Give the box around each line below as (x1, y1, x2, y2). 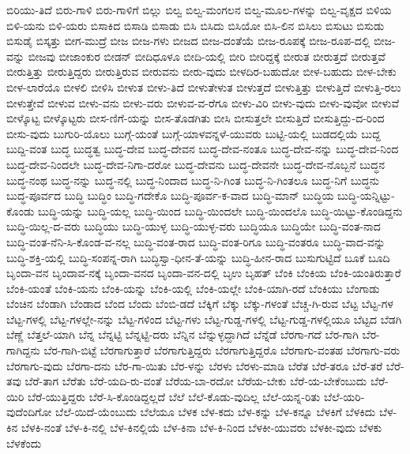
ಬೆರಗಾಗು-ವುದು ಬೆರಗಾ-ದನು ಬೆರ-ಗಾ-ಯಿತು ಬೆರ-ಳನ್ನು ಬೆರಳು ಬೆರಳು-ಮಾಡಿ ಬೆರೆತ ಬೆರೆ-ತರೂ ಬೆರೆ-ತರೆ (6, 357, 383, 373)
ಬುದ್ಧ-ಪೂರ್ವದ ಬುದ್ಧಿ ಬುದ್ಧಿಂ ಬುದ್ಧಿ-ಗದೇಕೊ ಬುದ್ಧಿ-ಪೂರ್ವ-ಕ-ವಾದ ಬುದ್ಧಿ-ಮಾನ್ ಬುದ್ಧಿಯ (6, 187, 334, 204)
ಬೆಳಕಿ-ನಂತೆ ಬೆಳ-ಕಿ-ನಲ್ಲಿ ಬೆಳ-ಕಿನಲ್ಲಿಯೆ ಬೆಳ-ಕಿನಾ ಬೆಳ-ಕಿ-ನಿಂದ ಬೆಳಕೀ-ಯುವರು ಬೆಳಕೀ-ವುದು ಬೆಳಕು (21, 419, 382, 436)
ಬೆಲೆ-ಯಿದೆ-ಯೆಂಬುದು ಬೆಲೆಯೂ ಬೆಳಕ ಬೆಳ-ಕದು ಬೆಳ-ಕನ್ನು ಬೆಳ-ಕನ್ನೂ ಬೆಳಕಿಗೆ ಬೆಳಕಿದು (55, 403, 376, 420)
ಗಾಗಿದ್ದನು (6, 342, 40, 358)
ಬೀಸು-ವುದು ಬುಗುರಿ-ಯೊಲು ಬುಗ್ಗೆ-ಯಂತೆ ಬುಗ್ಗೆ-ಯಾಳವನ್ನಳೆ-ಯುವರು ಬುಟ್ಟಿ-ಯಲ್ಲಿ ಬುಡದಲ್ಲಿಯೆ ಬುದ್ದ (6, 125, 381, 141)
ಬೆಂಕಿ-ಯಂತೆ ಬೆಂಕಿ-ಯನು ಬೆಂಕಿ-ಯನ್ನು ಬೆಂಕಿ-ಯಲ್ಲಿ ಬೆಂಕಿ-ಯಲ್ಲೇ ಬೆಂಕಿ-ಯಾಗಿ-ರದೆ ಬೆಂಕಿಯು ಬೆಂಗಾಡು (6, 280, 380, 296)
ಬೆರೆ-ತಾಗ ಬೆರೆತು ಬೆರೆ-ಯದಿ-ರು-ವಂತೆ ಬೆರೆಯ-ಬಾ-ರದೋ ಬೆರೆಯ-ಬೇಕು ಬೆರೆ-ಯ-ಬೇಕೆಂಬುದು (24, 373, 367, 389)
